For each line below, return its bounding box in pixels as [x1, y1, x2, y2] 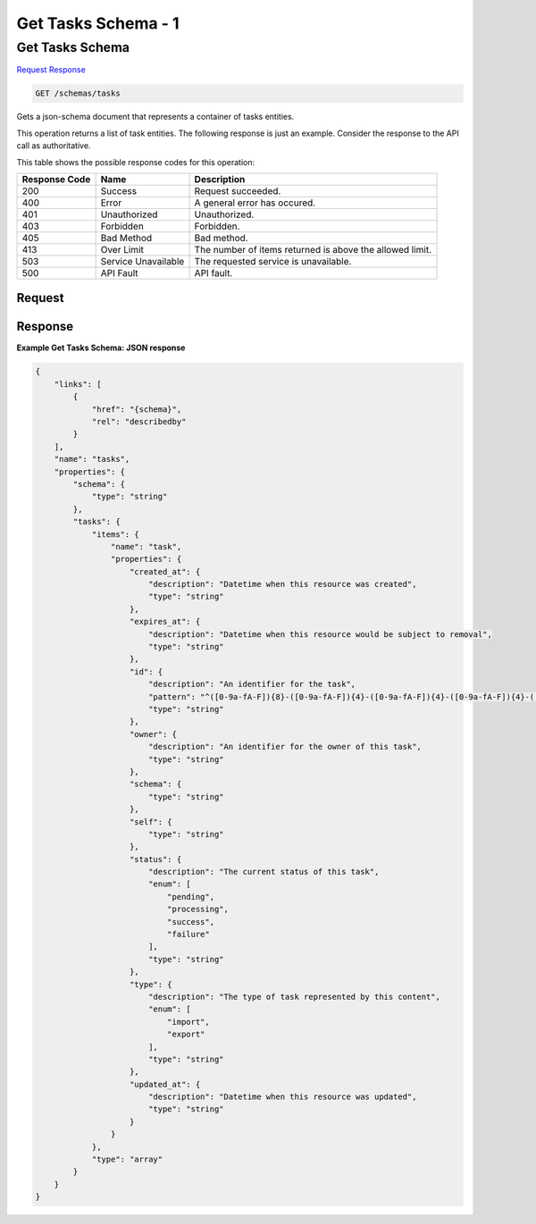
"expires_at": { [130, 616, 201, 627]
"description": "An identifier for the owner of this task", [147, 742, 422, 752]
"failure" [166, 929, 210, 940]
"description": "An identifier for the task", [147, 679, 356, 690]
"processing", [166, 904, 230, 915]
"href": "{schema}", [91, 404, 182, 415]
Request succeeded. [194, 184, 281, 197]
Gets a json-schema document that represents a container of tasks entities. [16, 112, 295, 122]
